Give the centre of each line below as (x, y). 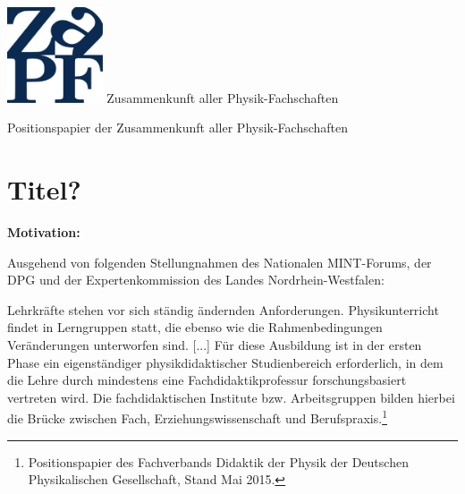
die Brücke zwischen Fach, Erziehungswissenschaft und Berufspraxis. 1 (197, 417)
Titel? (44, 189)
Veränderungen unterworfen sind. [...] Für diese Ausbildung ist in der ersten (215, 344)
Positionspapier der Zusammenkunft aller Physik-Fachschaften (178, 128)
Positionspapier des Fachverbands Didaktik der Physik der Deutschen (218, 461)
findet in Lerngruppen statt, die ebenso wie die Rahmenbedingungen (195, 327)
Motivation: (44, 231)
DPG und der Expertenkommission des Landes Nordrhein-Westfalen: (196, 280)
